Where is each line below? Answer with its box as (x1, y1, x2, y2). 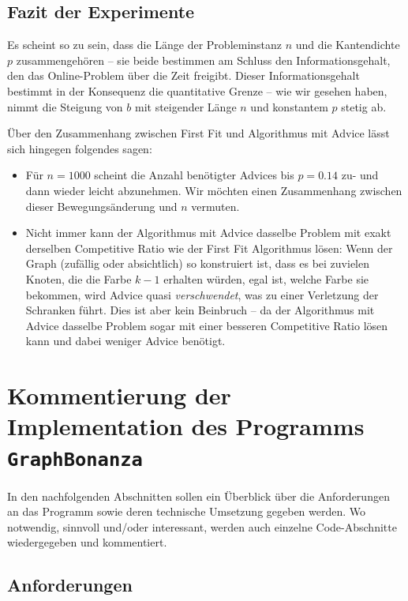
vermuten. (191, 197, 240, 214)
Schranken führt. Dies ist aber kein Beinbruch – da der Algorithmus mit (25, 302, 375, 318)
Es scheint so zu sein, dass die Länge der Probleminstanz (7, 36, 283, 53)
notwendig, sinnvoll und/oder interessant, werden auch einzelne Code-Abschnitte (7, 518, 397, 535)
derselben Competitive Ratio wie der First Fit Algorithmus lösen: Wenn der (25, 239, 393, 256)
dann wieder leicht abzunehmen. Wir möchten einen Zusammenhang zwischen (25, 182, 402, 198)
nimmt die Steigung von (7, 98, 123, 115)
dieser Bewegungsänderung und (25, 197, 178, 214)
